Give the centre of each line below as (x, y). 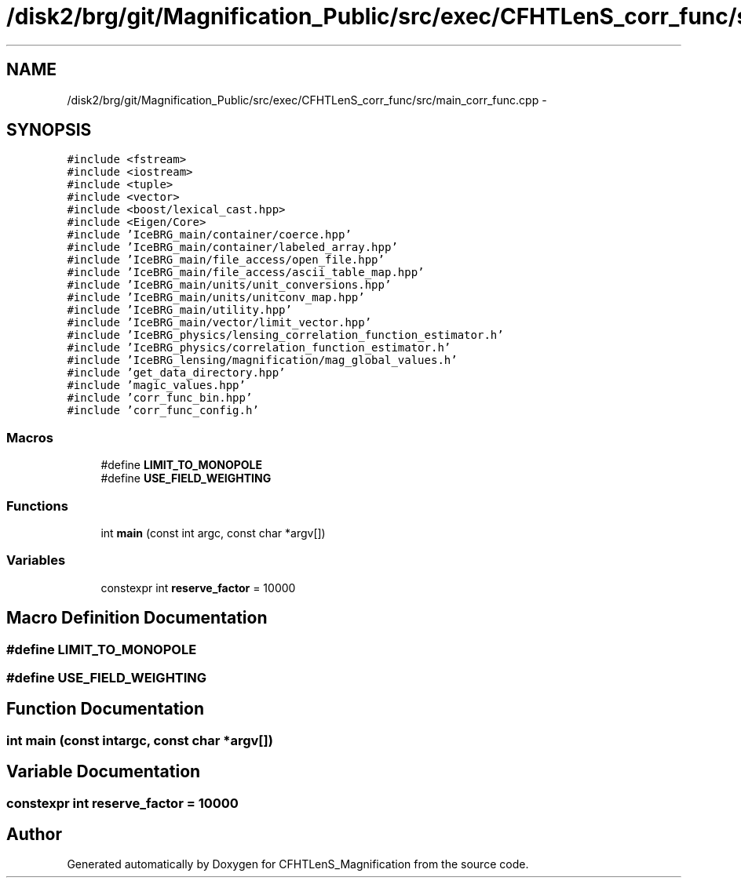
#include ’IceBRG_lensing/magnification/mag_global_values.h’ (262, 360)
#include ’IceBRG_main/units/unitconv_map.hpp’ (216, 298)
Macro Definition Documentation (137, 618)
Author (34, 835)
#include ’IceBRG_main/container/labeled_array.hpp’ (232, 247)
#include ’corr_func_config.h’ (163, 411)
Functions (37, 506)
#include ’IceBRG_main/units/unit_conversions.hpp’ (229, 285)
